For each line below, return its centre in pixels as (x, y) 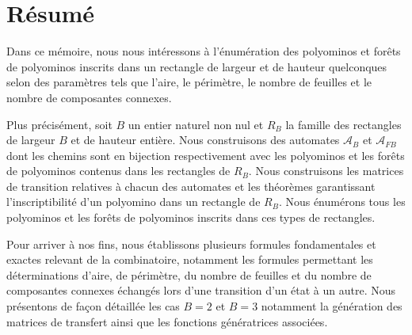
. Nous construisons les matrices (326, 171)
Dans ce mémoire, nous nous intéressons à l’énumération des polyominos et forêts (204, 51)
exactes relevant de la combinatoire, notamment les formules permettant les (190, 259)
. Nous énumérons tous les (342, 202)
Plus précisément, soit (59, 124)
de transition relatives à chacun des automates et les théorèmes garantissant (191, 186)
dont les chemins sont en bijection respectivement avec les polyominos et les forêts (206, 155)
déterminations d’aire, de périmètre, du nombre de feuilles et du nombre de (189, 274)
